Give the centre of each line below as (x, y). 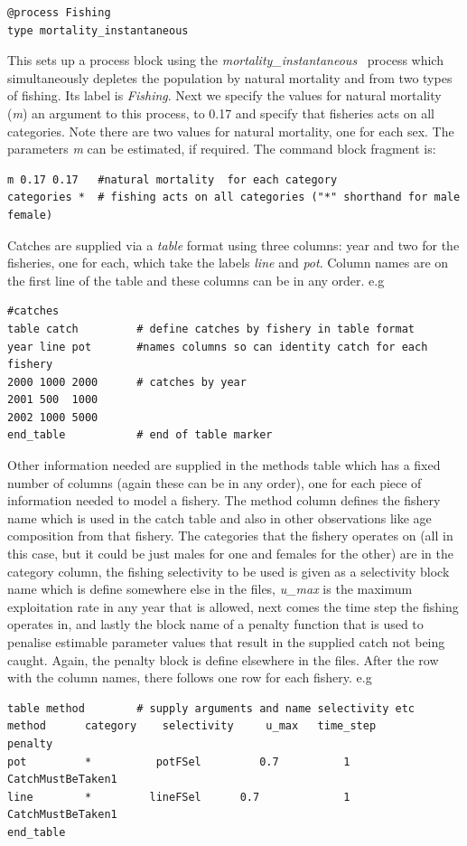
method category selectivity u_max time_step (192, 726)
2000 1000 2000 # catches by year (127, 382)
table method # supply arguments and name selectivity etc (211, 708)
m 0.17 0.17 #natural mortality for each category (173, 179)
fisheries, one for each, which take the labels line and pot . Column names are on (228, 263)
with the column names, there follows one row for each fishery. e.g (190, 677)
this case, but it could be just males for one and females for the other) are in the (231, 554)
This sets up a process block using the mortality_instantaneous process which (225, 60)
